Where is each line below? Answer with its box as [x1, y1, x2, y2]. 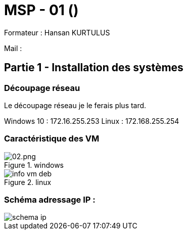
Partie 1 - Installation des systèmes [4, 61, 183, 74]
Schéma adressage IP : [4, 195, 96, 205]
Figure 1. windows [4, 160, 64, 169]
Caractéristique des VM [4, 133, 100, 144]
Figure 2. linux [4, 177, 52, 186]
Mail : [4, 43, 22, 53]
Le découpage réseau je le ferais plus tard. [4, 101, 147, 110]
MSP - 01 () [4, 2, 79, 19]
